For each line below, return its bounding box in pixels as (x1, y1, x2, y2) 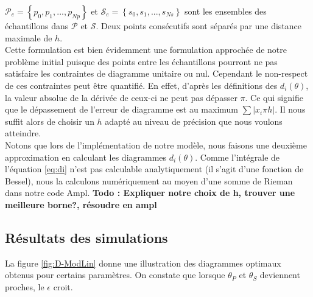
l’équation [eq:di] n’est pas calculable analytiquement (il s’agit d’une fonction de (5, 162, 304, 175)
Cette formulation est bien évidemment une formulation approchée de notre (5, 43, 287, 56)
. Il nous (275, 103, 306, 116)
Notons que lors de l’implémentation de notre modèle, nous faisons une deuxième (5, 138, 307, 151)
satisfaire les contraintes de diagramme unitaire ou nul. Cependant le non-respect (5, 67, 308, 80)
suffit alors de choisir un (5, 114, 94, 127)
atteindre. (5, 127, 41, 139)
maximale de (5, 31, 52, 44)
